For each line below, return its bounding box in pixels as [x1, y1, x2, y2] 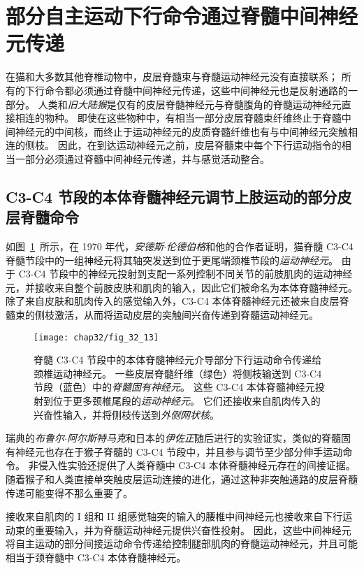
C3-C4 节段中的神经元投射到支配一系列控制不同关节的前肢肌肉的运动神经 [18, 266, 353, 281]
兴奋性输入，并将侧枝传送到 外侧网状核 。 [34, 407, 219, 422]
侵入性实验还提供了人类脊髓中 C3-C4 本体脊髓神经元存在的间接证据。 [38, 458, 356, 473]
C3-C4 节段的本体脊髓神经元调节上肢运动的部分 [6, 185, 337, 207]
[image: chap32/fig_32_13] [34, 332, 159, 343]
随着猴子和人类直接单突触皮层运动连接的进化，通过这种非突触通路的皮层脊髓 [6, 472, 358, 487]
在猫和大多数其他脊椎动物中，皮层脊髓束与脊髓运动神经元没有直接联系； [6, 69, 338, 84]
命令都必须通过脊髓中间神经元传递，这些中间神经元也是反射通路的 [44, 82, 348, 97]
